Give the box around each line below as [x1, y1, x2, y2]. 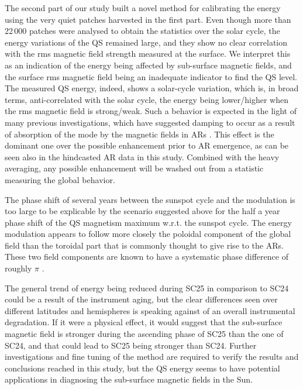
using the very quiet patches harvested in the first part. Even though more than [5, 13, 291, 25]
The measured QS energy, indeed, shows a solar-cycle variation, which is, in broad [5, 82, 299, 94]
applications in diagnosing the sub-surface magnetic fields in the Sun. [5, 373, 253, 385]
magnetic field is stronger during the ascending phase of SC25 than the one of [5, 328, 284, 340]
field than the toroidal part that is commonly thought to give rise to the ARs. [5, 239, 284, 251]
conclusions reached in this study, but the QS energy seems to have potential [5, 362, 280, 374]
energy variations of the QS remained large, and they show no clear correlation [5, 36, 288, 48]
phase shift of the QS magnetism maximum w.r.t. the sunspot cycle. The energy [5, 216, 292, 228]
